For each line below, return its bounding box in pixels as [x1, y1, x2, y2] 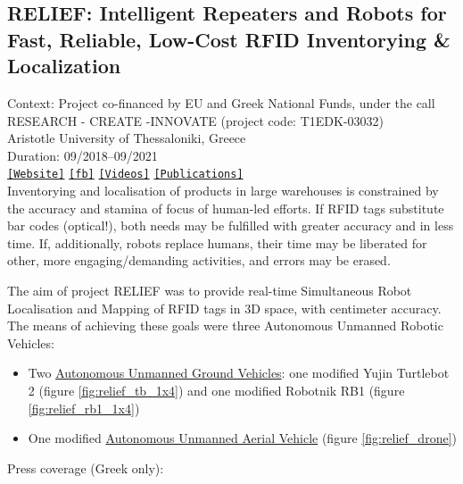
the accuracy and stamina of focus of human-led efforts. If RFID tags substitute [7, 198, 444, 217]
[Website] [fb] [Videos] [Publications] [7, 168, 244, 181]
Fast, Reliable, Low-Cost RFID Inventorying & [7, 25, 451, 53]
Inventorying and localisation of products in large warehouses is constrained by [7, 181, 439, 200]
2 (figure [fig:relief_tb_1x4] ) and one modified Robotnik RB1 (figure [28, 380, 405, 399]
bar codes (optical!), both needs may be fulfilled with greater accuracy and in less [7, 216, 454, 235]
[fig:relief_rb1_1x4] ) [28, 398, 140, 417]
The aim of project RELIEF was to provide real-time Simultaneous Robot [7, 280, 412, 299]
